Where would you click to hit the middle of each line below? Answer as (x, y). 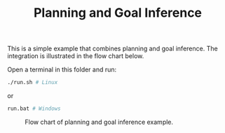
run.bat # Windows (34, 109)
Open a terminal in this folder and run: (62, 70)
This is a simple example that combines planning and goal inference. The (113, 49)
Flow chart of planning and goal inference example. (99, 122)
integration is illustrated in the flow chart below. (76, 56)
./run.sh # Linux (33, 83)
